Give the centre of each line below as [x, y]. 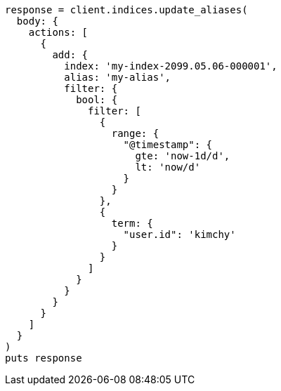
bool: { [97, 100]
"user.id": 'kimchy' [179, 234]
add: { [70, 55]
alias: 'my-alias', [118, 77]
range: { [135, 133]
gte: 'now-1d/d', [183, 156]
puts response [44, 358]
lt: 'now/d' [168, 167]
